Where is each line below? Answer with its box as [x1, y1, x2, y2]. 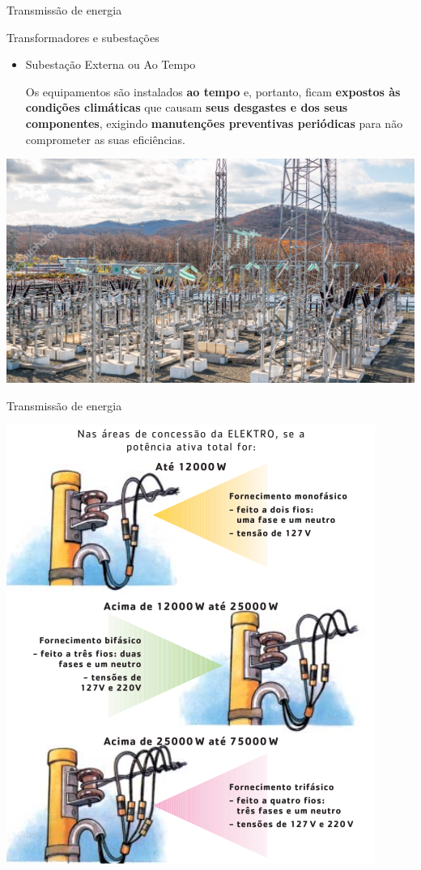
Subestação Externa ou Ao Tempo [25, 56, 196, 73]
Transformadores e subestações [6, 28, 159, 45]
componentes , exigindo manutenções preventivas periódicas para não [25, 114, 403, 131]
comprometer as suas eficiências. [25, 130, 185, 147]
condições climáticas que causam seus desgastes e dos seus [25, 99, 348, 116]
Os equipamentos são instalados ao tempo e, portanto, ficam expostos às [25, 83, 401, 100]
